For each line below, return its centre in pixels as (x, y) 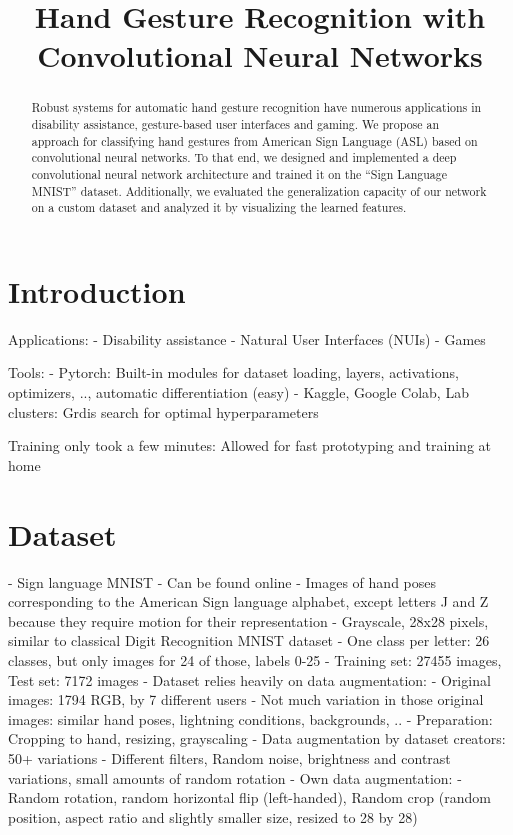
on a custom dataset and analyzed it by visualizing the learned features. (219, 207)
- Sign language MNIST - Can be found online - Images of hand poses (222, 581)
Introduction (97, 290)
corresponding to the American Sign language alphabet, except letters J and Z (248, 601)
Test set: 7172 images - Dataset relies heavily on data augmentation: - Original (249, 679)
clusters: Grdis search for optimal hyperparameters (163, 411)
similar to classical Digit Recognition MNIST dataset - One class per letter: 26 (249, 640)
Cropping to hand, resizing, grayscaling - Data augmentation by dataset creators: (257, 738)
